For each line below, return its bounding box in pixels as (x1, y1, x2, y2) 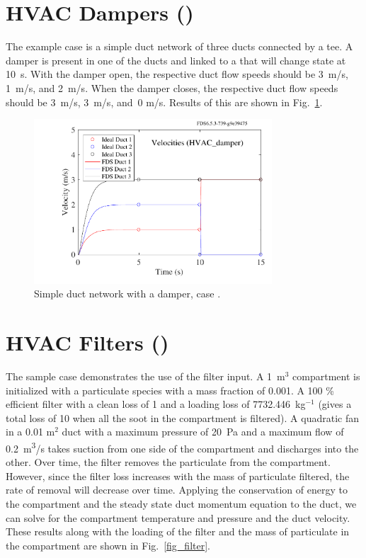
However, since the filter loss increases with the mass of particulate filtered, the (6, 468, 350, 483)
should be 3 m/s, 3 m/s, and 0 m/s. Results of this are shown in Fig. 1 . (6, 94, 323, 109)
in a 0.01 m (6, 424, 55, 439)
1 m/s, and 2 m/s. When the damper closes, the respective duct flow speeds (6, 80, 338, 95)
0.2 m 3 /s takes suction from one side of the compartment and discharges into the (6, 438, 359, 455)
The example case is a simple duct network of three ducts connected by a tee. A (6, 39, 353, 54)
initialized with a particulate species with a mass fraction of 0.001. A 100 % (6, 382, 334, 397)
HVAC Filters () (6, 328, 169, 357)
